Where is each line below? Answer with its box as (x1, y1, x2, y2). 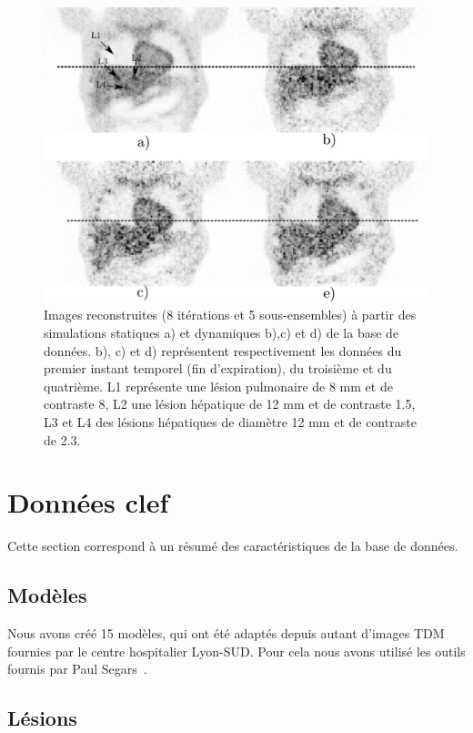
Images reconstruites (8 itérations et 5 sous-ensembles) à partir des (44, 305, 417, 324)
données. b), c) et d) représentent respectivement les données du (44, 341, 402, 360)
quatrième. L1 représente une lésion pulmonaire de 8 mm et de (44, 376, 393, 395)
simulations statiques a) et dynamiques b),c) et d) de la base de (44, 322, 399, 341)
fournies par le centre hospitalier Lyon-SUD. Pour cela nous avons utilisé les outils (7, 641, 466, 660)
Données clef (7, 484, 169, 521)
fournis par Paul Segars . (7, 659, 147, 678)
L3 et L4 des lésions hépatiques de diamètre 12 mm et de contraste (44, 412, 417, 431)
